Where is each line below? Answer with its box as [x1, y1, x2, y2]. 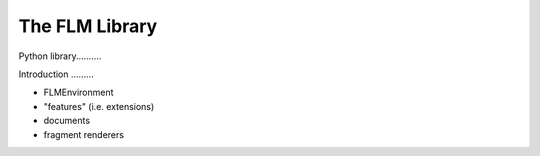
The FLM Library [18, 15, 158, 37]
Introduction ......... [18, 68, 94, 80]
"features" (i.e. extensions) [43, 100, 155, 112]
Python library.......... [18, 50, 102, 62]
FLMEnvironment [43, 86, 114, 99]
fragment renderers [43, 128, 125, 140]
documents [43, 115, 90, 127]
